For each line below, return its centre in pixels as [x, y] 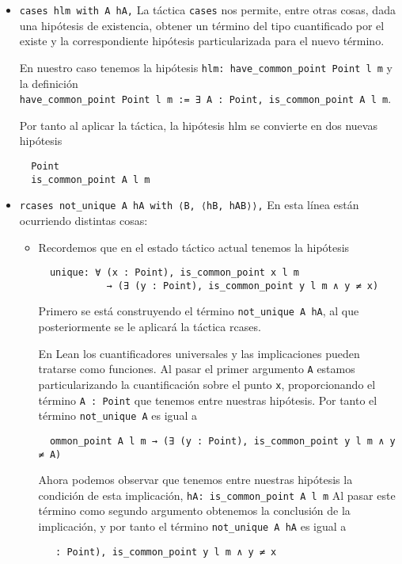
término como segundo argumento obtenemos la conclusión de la [194, 511]
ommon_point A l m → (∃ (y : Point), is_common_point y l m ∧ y [222, 441]
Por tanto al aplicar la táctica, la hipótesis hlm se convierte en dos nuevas [198, 125]
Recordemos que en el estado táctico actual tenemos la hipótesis [194, 247]
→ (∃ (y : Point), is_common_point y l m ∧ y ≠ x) [243, 286]
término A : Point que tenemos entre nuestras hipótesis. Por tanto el [208, 400]
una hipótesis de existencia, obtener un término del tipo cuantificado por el [202, 25]
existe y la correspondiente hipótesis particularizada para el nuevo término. [202, 41]
